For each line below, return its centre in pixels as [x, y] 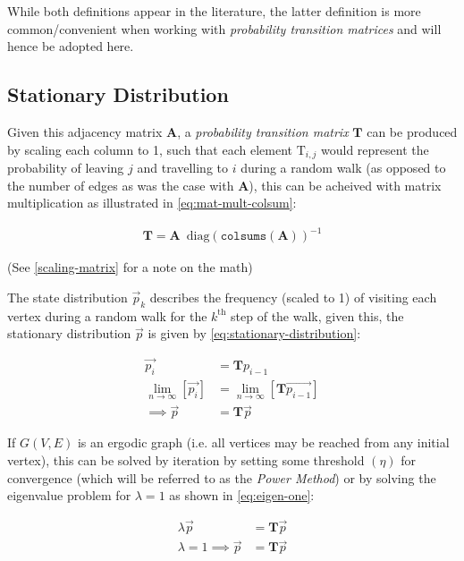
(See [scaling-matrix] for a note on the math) [130, 267]
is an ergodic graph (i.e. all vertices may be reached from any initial [263, 442]
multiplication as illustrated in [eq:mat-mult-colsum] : [152, 203]
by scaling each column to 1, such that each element [150, 149]
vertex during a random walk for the [107, 315]
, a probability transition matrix [263, 131]
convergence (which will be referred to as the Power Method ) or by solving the [222, 477]
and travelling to [183, 168]
